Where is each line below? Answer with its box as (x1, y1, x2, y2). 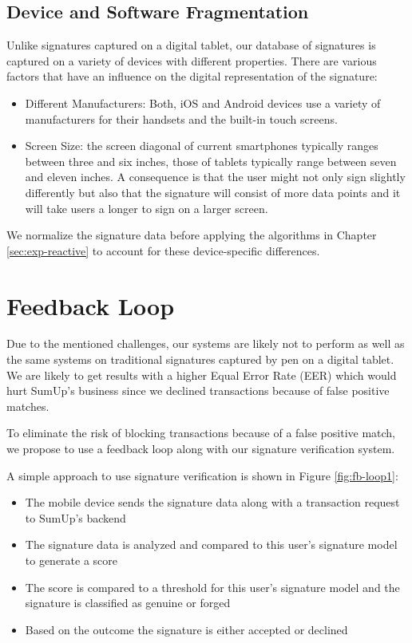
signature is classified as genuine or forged (25, 594, 231, 611)
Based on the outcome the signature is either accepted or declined (25, 621, 348, 637)
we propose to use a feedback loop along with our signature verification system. (6, 440, 395, 457)
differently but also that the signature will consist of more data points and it (25, 183, 401, 200)
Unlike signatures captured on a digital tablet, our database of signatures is (6, 37, 376, 53)
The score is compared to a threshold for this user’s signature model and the (25, 578, 400, 595)
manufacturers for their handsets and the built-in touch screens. (25, 110, 338, 127)
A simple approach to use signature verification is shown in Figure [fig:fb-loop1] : (6, 467, 398, 483)
